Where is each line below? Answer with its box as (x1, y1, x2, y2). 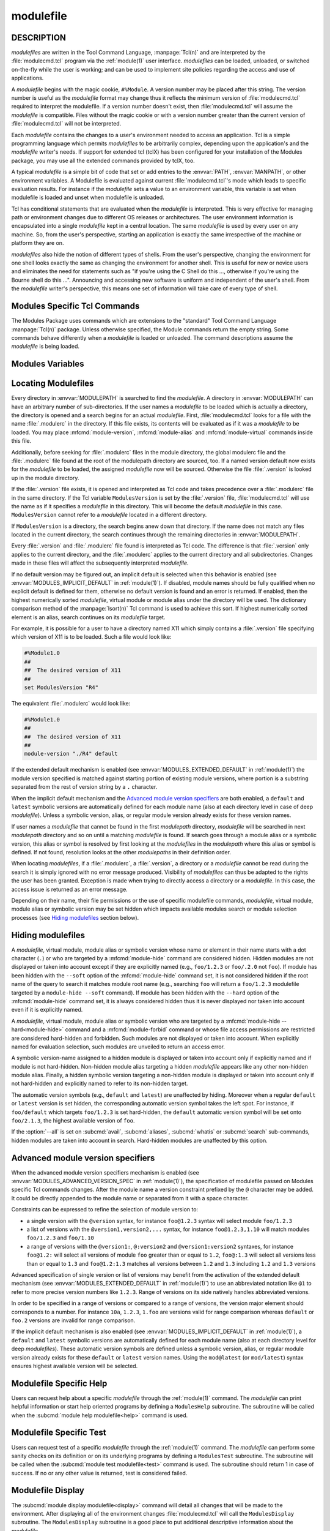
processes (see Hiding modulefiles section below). (11, 914, 139, 921)
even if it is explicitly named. (11, 1006, 83, 1014)
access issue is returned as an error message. (11, 886, 128, 893)
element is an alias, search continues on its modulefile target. (11, 613, 166, 621)
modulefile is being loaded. (11, 343, 79, 350)
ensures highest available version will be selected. (11, 1362, 138, 1369)
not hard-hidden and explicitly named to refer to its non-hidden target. (11, 1080, 188, 1087)
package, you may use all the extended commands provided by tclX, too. (11, 157, 195, 164)
